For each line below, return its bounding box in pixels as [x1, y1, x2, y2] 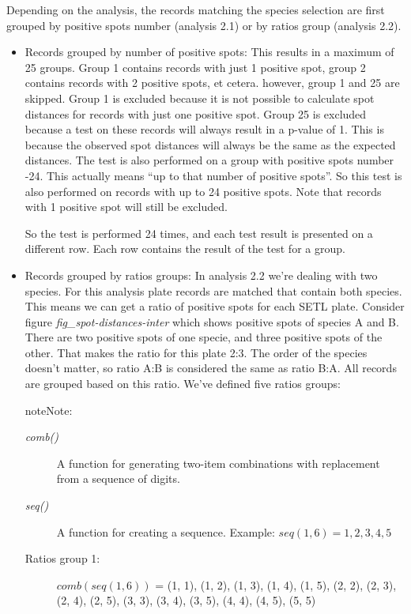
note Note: [25, 401, 73, 418]
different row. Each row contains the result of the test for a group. [25, 240, 345, 257]
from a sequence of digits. [56, 470, 180, 487]
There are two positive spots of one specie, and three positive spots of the [25, 329, 383, 345]
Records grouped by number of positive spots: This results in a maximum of [25, 43, 394, 60]
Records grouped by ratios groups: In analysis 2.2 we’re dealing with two [25, 266, 378, 283]
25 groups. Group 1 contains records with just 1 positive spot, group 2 [25, 58, 366, 75]
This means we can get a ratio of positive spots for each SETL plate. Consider [25, 298, 405, 315]
